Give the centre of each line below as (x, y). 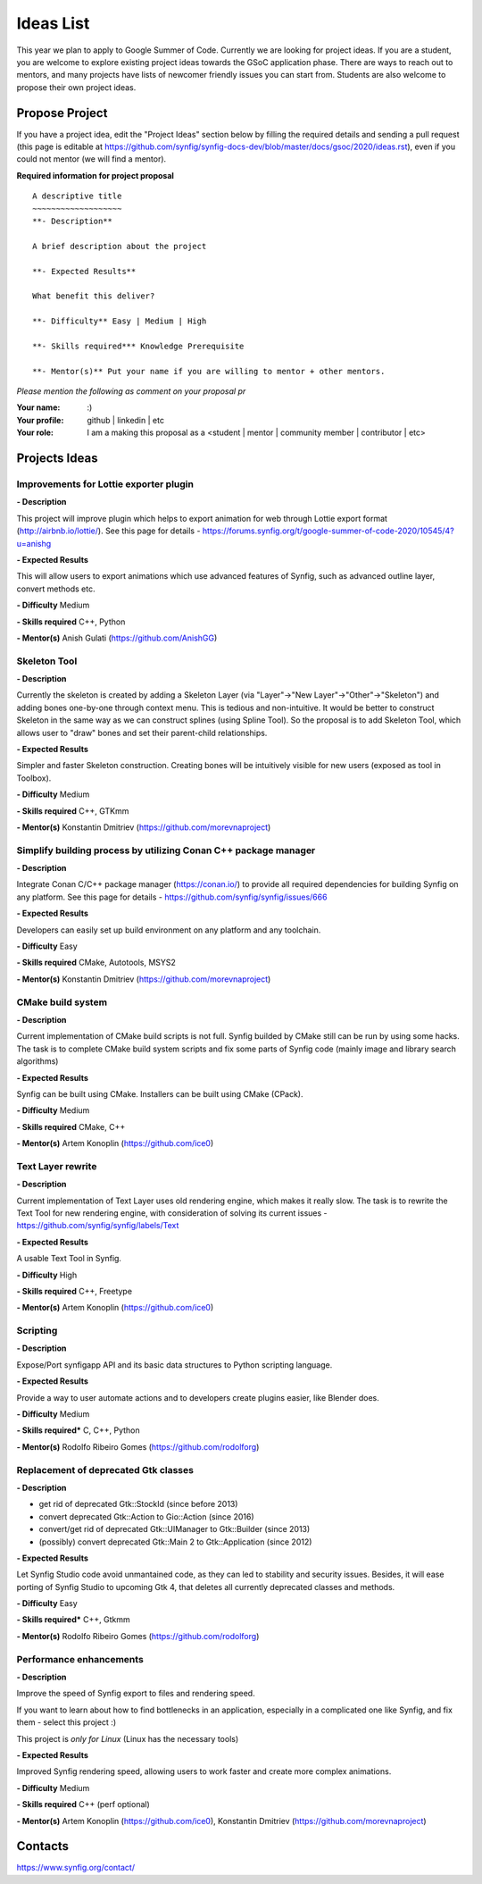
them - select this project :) (66, 1722)
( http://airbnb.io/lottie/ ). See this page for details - (108, 531)
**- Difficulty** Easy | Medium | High (120, 321)
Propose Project (62, 113)
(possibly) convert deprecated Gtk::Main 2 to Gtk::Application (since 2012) (175, 1542)
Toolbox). (34, 778)
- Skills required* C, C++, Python (78, 1430)
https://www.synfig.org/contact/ (76, 1868)
